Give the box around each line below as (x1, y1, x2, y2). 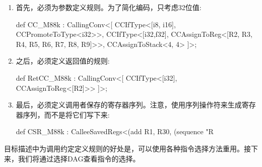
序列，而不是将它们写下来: (23, 109, 110, 120)
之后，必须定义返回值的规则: (16, 55, 110, 66)
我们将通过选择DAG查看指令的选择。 (18, 153, 140, 163)
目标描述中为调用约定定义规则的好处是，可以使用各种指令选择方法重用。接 (4, 143, 251, 153)
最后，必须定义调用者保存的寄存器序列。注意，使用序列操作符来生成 (16, 99, 242, 110)
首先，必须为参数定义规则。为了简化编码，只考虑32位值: (16, 2, 202, 12)
